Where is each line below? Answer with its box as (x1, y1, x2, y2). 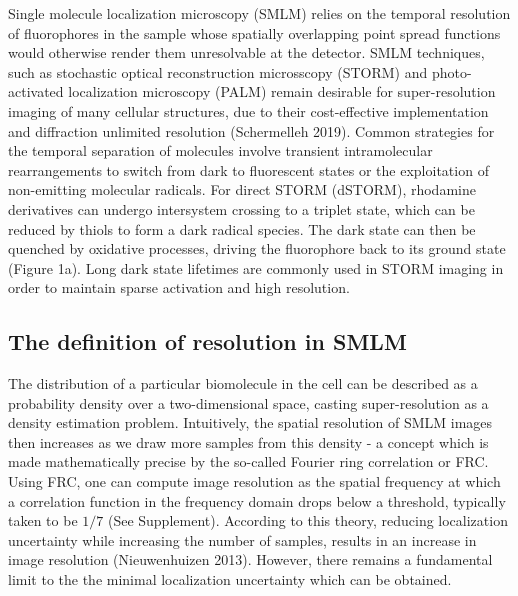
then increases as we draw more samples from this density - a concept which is (8, 431, 489, 452)
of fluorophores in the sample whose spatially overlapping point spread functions (8, 22, 501, 43)
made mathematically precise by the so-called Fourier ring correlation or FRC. (8, 451, 489, 472)
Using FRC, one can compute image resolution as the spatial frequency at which (8, 471, 501, 492)
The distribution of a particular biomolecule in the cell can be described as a (8, 373, 478, 394)
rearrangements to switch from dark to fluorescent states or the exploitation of (8, 159, 489, 180)
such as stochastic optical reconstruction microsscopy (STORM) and (8, 61, 428, 82)
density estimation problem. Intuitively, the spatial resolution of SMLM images (8, 412, 493, 433)
